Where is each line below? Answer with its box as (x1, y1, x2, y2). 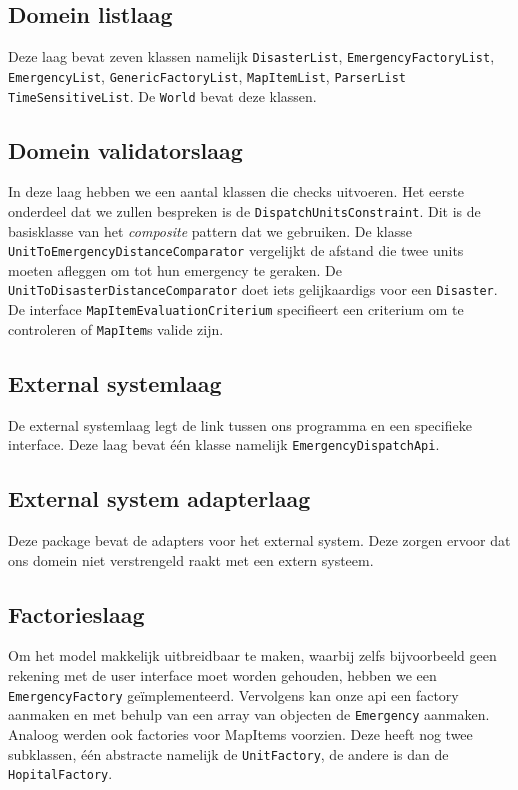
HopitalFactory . (8, 763, 113, 784)
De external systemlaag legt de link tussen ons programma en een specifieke (8, 414, 472, 435)
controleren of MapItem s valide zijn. (8, 318, 224, 339)
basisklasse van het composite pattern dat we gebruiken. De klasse (8, 220, 412, 241)
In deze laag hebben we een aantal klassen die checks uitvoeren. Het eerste (8, 181, 465, 202)
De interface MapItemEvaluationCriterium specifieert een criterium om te (8, 299, 464, 320)
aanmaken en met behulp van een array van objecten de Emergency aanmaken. (8, 704, 490, 725)
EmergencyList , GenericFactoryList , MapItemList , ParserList (8, 65, 406, 86)
